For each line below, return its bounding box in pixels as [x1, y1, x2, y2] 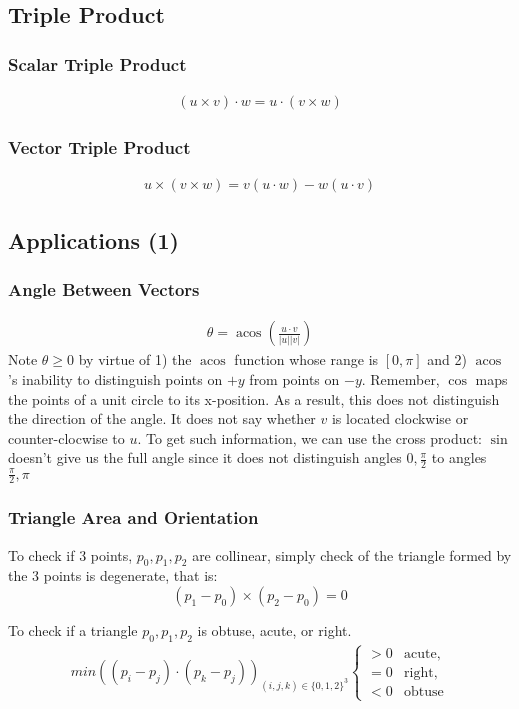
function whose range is [234, 349, 379, 370]
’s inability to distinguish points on [8, 368, 223, 389]
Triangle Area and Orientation [8, 505, 259, 530]
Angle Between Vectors [8, 276, 200, 301]
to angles [431, 447, 487, 468]
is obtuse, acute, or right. [197, 620, 352, 641]
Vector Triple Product [8, 134, 191, 159]
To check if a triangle [8, 620, 138, 641]
